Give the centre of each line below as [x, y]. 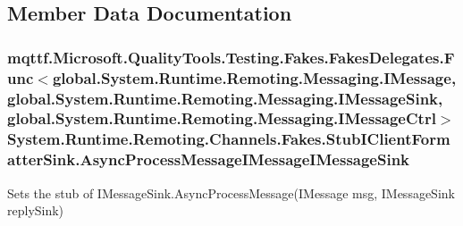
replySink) [36, 210]
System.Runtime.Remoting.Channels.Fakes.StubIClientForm [229, 139]
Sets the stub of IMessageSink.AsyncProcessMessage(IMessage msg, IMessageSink [231, 193]
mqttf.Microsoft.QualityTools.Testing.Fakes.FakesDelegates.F [231, 57]
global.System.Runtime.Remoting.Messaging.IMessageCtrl [222, 118]
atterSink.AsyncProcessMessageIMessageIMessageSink [209, 159]
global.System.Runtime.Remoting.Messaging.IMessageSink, [225, 98]
